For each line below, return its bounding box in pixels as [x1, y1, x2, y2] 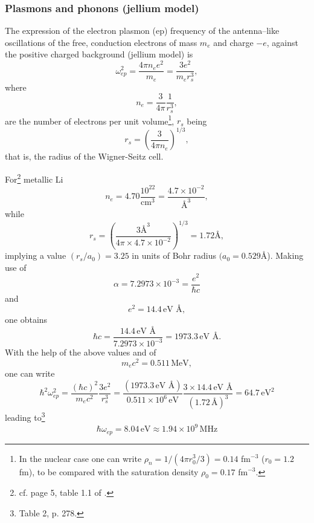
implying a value [5, 249, 66, 262]
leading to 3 [5, 409, 45, 423]
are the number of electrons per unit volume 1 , [5, 112, 175, 127]
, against [266, 36, 298, 48]
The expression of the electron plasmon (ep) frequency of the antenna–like [5, 24, 280, 37]
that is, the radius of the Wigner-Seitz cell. [5, 150, 164, 163]
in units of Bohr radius [132, 249, 216, 262]
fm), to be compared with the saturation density [19, 465, 199, 478]
